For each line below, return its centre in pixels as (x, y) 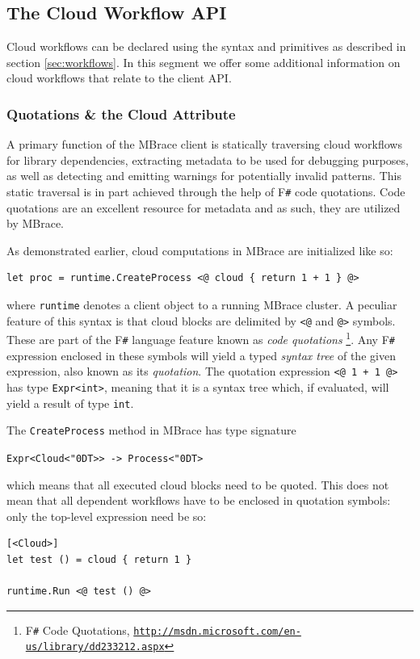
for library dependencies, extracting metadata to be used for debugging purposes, (208, 160)
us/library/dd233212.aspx (95, 647)
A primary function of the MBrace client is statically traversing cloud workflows (204, 144)
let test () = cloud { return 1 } (99, 559)
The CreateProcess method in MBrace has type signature (151, 430)
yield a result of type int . (70, 403)
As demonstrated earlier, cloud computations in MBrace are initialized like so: (200, 250)
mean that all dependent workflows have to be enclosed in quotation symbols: (199, 500)
